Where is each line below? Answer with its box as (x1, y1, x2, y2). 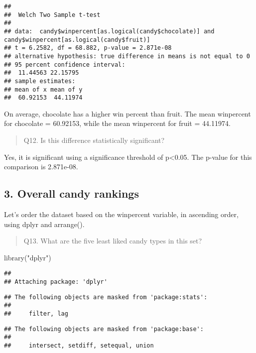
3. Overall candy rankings (4, 186, 139, 201)
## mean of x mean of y (4, 86, 83, 93)
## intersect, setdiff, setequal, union (4, 342, 154, 350)
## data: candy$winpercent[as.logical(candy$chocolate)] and (4, 27, 215, 35)
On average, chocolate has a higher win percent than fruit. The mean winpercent (4, 108, 251, 118)
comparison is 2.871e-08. (4, 161, 78, 172)
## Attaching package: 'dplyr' (4, 278, 108, 286)
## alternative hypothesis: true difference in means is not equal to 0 (4, 52, 250, 60)
